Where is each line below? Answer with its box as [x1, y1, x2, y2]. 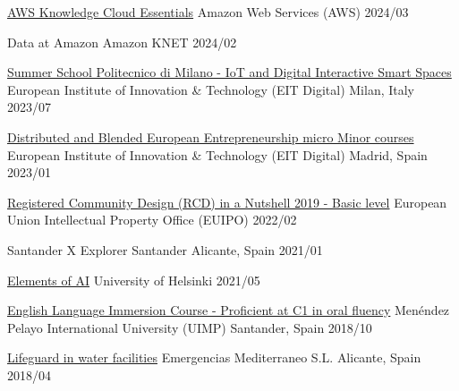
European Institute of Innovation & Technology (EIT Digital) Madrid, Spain [7, 145, 428, 164]
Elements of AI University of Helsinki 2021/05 [7, 270, 260, 289]
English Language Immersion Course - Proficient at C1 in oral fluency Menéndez [7, 301, 450, 319]
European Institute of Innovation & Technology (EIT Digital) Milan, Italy [7, 80, 415, 98]
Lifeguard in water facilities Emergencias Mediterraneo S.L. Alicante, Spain [7, 348, 421, 367]
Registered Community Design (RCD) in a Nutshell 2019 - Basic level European [7, 192, 447, 211]
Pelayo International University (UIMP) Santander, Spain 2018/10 [7, 318, 372, 336]
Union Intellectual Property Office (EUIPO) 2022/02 [7, 210, 297, 229]
